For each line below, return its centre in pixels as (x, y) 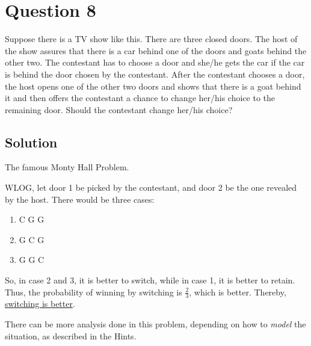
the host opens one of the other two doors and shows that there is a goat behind (153, 86)
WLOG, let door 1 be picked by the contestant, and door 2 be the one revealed (151, 187)
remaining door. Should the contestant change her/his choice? (119, 109)
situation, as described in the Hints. (71, 335)
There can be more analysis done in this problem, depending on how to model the (155, 324)
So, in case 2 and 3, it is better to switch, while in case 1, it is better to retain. (150, 280)
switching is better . (40, 304)
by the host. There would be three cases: (80, 199)
